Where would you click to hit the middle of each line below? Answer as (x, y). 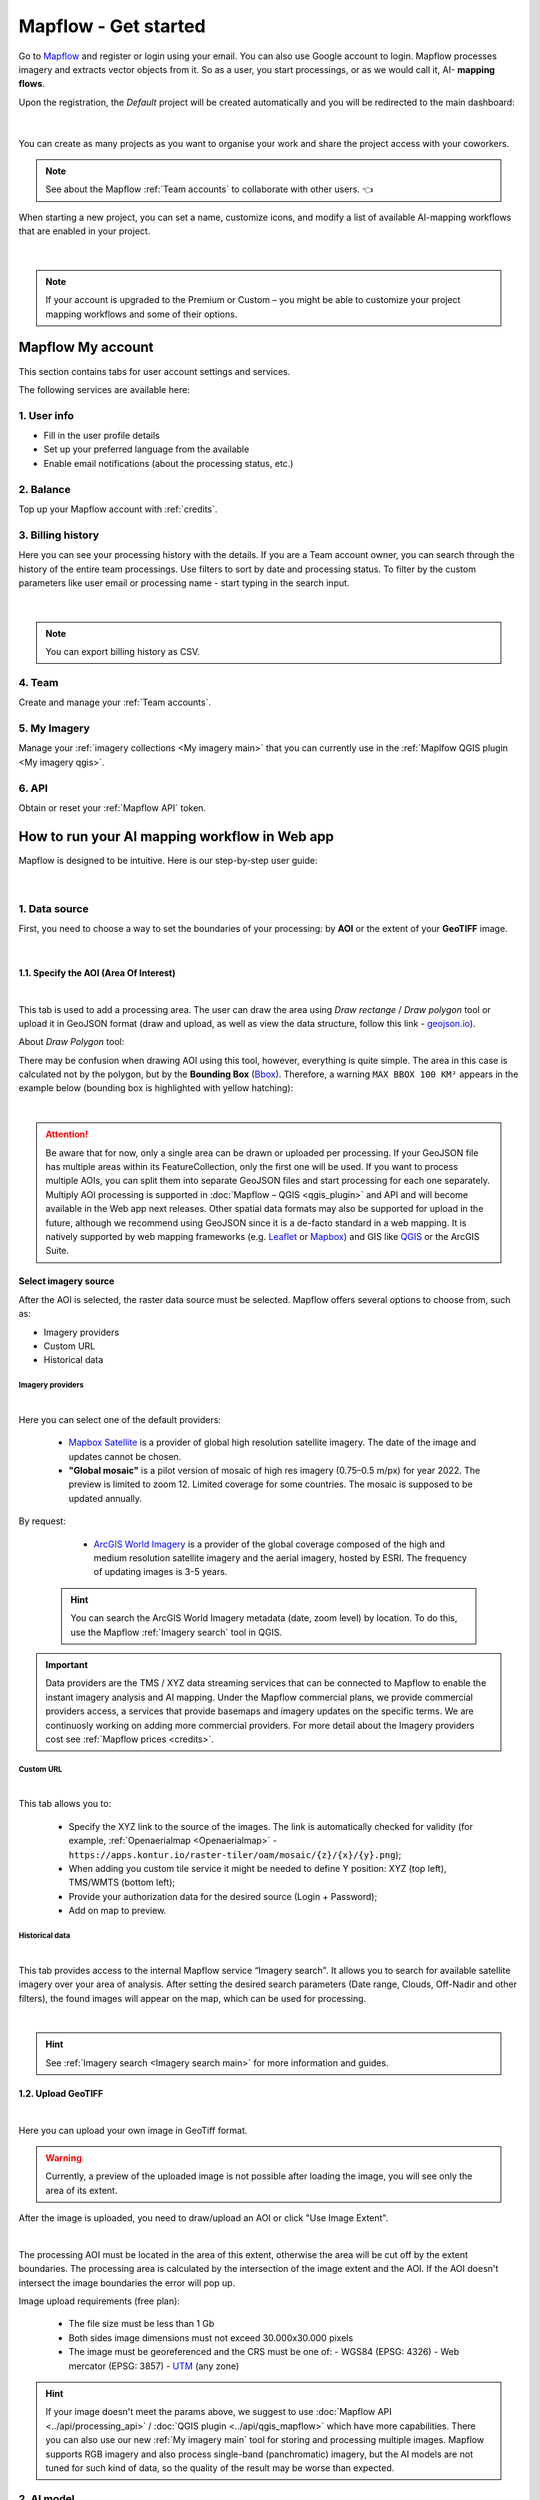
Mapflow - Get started (112, 26)
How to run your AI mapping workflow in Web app (176, 836)
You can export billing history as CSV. (122, 652)
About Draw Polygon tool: (71, 1042)
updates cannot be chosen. (125, 1456)
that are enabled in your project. (84, 231)
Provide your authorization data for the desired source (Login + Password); (223, 1896)
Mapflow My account (86, 347)
